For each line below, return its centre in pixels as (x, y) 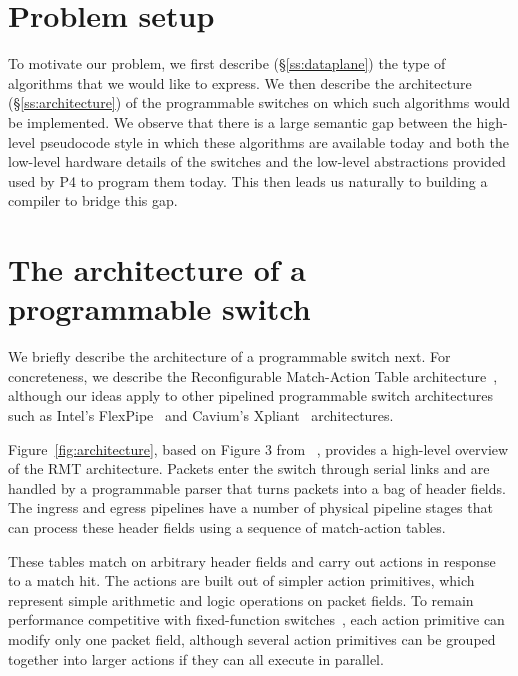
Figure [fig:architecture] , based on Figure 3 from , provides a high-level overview (258, 448)
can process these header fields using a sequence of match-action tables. (227, 526)
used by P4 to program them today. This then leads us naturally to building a (248, 180)
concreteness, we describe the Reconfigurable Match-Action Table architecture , (253, 375)
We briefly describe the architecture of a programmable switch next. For (229, 356)
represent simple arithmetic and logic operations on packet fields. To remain (241, 599)
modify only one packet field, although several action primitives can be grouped (252, 638)
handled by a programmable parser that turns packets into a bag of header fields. (257, 487)
